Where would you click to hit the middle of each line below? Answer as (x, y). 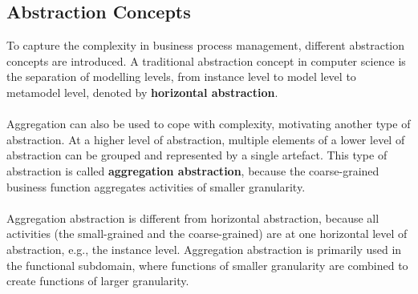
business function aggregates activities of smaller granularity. (156, 186)
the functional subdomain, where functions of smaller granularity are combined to (207, 265)
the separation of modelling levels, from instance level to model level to (181, 77)
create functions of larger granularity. (98, 281)
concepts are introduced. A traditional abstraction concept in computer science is (206, 60)
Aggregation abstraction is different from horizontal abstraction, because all (193, 217)
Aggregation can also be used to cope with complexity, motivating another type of (209, 124)
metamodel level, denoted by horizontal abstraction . (142, 92)
